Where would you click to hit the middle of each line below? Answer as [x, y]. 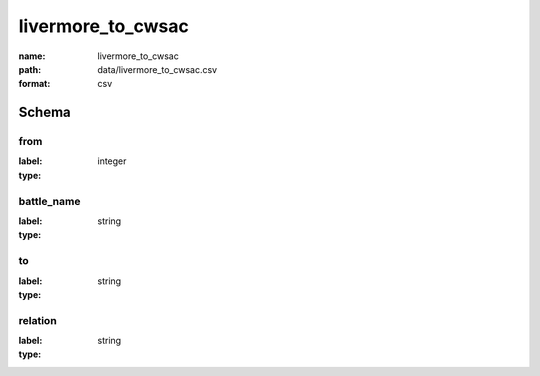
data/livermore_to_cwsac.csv [157, 69]
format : [34, 84]
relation [37, 320]
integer [112, 161]
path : [30, 69]
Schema [45, 112]
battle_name [49, 201]
